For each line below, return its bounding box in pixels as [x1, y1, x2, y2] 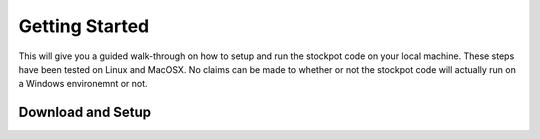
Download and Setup [18, 104, 152, 121]
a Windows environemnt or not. [18, 78, 149, 90]
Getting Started [18, 15, 150, 37]
